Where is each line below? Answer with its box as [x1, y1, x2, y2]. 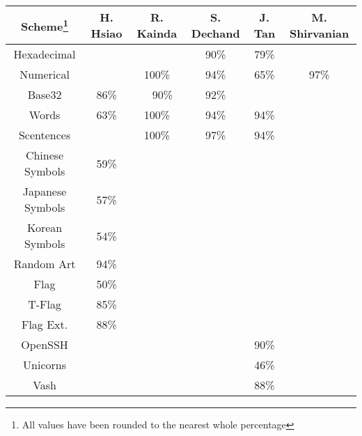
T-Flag [28, 296, 61, 312]
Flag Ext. [21, 316, 68, 332]
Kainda [136, 25, 178, 41]
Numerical [19, 66, 70, 82]
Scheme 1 [21, 15, 69, 35]
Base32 [27, 86, 62, 102]
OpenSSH [21, 336, 68, 352]
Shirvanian [289, 25, 349, 41]
